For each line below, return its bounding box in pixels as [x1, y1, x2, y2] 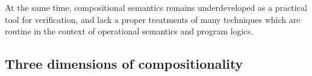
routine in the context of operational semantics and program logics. [5, 25, 254, 37]
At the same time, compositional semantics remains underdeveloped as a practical [5, 1, 307, 13]
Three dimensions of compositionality [5, 54, 243, 73]
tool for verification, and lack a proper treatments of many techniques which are [5, 13, 301, 25]
